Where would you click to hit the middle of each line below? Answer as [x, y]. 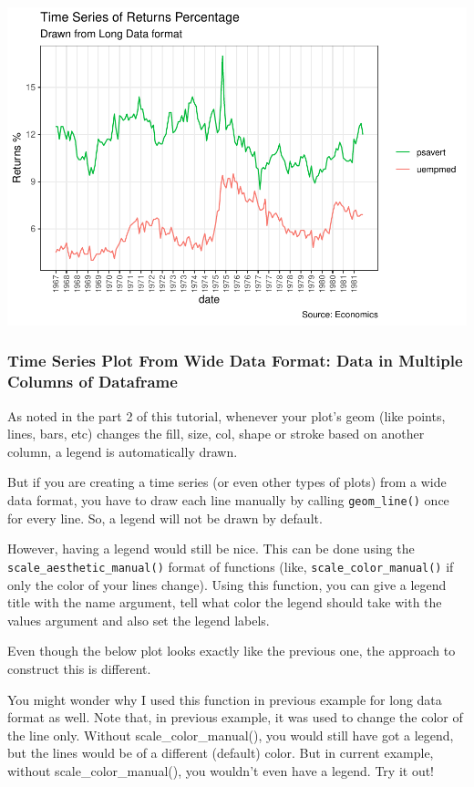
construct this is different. [79, 668]
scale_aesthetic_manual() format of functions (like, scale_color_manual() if [231, 566]
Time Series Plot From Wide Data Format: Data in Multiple [235, 361]
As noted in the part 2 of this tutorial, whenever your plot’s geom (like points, [227, 415]
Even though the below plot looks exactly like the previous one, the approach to [232, 651]
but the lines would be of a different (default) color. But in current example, [221, 753]
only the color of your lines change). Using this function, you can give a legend [227, 584]
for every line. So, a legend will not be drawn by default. [165, 518]
